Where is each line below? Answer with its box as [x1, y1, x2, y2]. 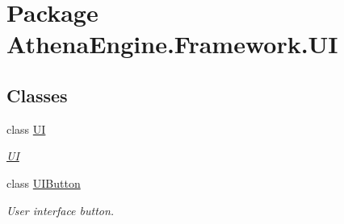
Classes [6, 82, 68, 107]
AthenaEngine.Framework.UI [6, 27, 338, 60]
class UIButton [6, 174, 81, 191]
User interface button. [6, 201, 115, 218]
